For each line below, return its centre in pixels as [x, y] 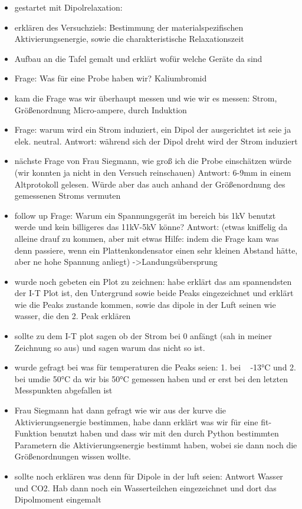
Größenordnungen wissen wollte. [73, 456]
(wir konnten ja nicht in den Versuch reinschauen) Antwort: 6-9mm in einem [153, 172]
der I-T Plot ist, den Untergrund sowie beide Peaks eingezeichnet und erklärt [154, 293]
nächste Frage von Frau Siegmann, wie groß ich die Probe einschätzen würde [153, 161]
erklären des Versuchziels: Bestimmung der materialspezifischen [129, 27]
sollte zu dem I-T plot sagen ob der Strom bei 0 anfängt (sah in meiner [143, 336]
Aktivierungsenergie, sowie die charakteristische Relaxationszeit [129, 39]
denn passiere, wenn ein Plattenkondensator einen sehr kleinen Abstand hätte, [156, 250]
